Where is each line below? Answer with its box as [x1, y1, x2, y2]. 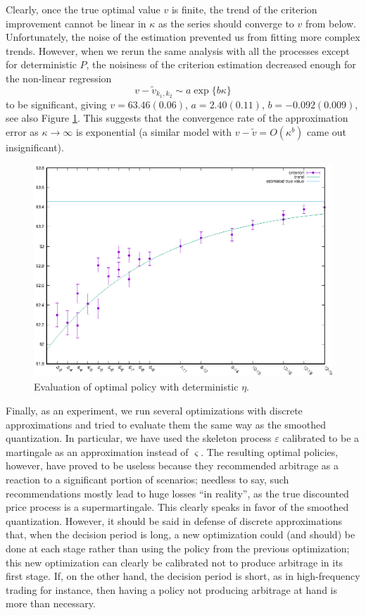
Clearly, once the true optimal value [6, 2, 160, 16]
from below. [305, 15, 356, 30]
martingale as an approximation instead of [6, 444, 189, 459]
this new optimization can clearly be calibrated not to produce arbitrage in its [6, 554, 343, 569]
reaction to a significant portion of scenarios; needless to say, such [6, 472, 289, 486]
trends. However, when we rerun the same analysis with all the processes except [6, 43, 350, 58]
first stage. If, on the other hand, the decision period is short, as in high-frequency [6, 569, 360, 583]
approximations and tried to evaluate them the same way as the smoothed [6, 417, 326, 431]
